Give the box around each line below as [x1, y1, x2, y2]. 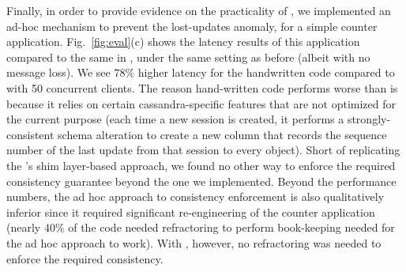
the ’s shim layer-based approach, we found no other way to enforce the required [6, 157, 396, 173]
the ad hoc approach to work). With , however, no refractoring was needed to [6, 234, 382, 251]
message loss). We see [6, 64, 111, 81]
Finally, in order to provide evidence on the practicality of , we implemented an [6, 2, 391, 18]
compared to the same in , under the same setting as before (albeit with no [6, 48, 370, 65]
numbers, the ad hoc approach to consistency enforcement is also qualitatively [6, 188, 385, 205]
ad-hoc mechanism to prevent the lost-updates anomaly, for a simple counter [6, 17, 378, 34]
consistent [6, 126, 55, 142]
